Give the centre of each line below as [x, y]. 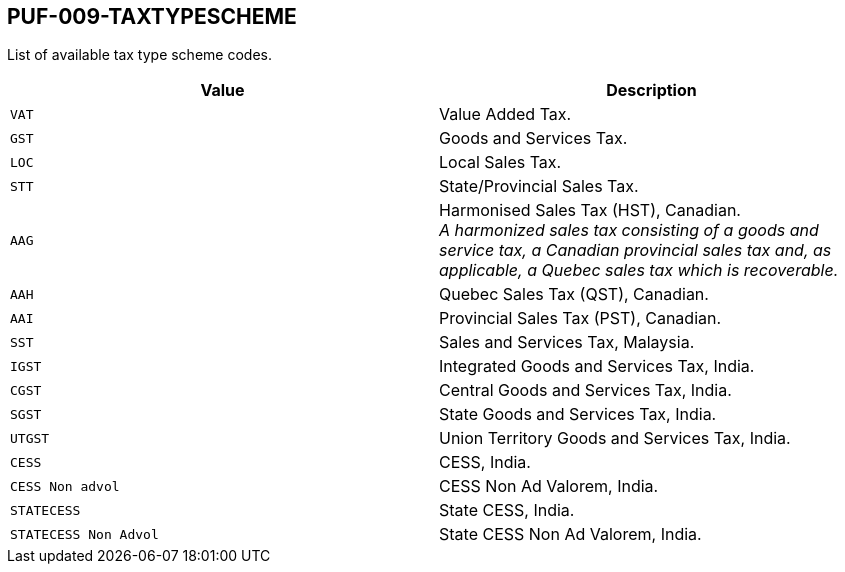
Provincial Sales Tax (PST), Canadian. [580, 318]
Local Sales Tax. [500, 162]
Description [651, 90]
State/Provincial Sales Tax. [539, 186]
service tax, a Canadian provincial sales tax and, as [635, 250]
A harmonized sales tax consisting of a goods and [629, 230]
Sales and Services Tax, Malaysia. [567, 342]
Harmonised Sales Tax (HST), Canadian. [590, 210]
